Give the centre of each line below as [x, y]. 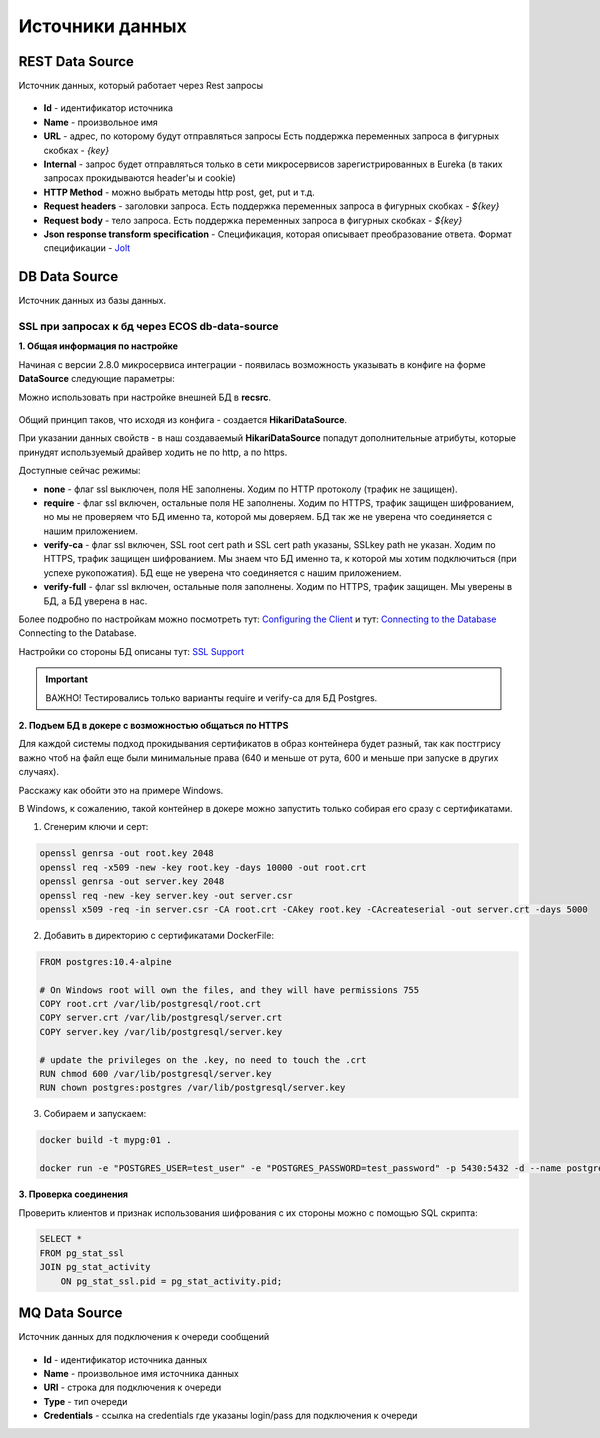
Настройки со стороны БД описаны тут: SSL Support [131, 651]
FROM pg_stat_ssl [82, 1253]
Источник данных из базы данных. [92, 301]
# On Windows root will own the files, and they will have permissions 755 [229, 989]
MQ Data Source [70, 1313]
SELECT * [61, 1239]
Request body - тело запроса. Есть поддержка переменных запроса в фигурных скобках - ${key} [253, 220]
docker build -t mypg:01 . [105, 1140]
